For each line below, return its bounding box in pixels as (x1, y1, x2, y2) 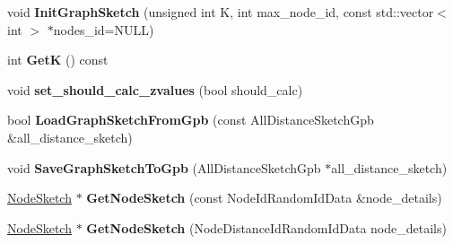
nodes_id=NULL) (53, 20, 154, 39)
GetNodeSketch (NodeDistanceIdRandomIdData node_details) (86, 218, 447, 237)
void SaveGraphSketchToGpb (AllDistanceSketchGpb (7, 158, 321, 177)
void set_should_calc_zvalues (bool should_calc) (7, 80, 303, 99)
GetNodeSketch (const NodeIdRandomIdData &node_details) (86, 188, 442, 207)
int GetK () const (7, 50, 109, 69)
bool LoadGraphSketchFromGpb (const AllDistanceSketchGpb (7, 110, 374, 129)
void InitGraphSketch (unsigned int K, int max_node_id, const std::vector (7, 3, 434, 21)
